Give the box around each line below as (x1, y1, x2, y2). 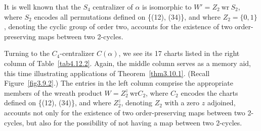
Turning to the (4, 48, 50, 58)
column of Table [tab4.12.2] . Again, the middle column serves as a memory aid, (4, 57, 251, 68)
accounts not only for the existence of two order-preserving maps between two (4, 107, 245, 117)
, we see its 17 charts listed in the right (118, 48, 240, 58)
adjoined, (207, 97, 236, 108)
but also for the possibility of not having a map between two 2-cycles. (26, 117, 242, 127)
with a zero (164, 97, 200, 108)
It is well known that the (4, 2, 81, 12)
